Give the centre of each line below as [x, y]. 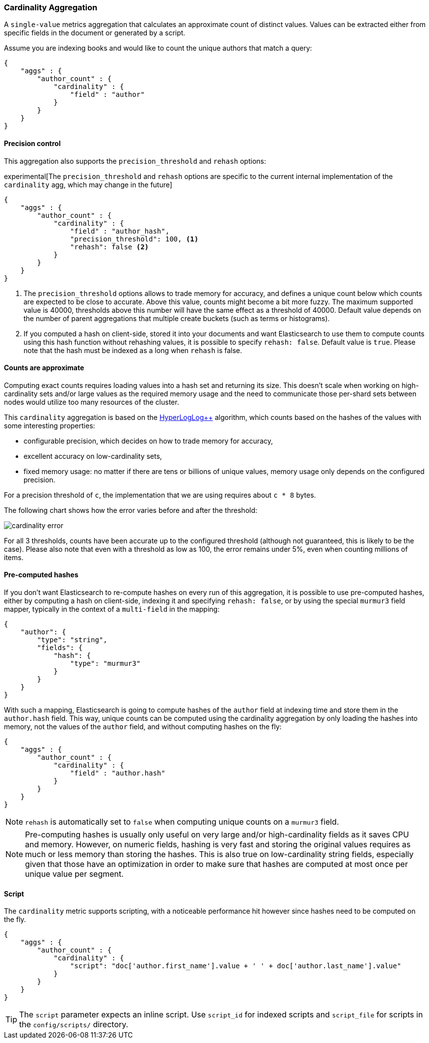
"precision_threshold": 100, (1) [134, 239]
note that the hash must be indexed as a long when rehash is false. [133, 350]
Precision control [32, 143]
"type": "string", [72, 640]
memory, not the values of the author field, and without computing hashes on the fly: [143, 727]
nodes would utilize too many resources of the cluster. [92, 402]
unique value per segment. [74, 874]
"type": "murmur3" [105, 664]
